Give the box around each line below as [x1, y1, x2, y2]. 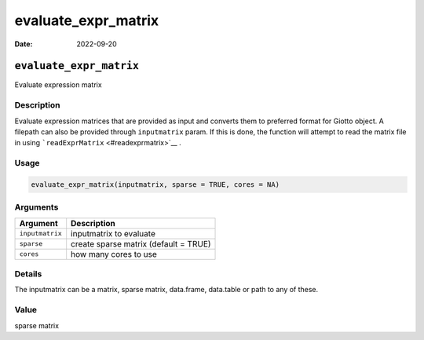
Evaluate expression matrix [14, 80, 102, 90]
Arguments [14, 202, 59, 213]
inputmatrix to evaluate [71, 228, 156, 239]
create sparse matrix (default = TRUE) [71, 238, 211, 249]
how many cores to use [71, 248, 157, 259]
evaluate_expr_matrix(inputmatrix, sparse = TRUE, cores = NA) [31, 180, 280, 188]
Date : [14, 39, 33, 49]
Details [14, 269, 42, 280]
